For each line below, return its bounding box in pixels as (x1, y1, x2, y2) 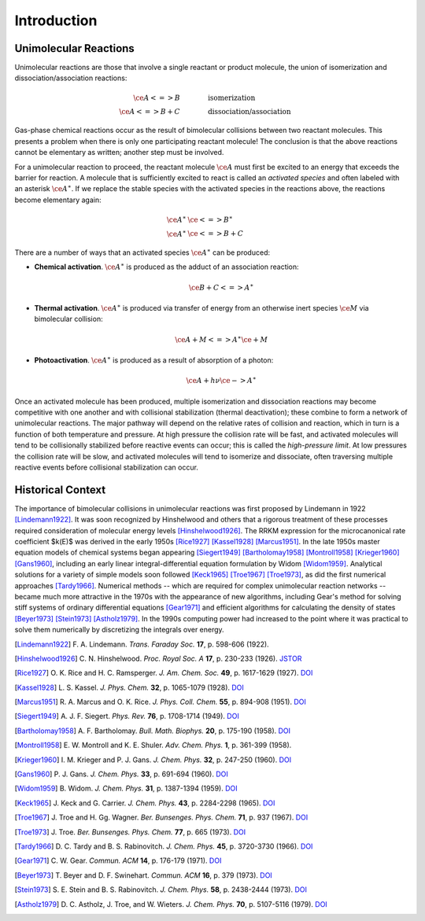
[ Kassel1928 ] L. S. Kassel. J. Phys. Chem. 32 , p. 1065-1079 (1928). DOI (14, 683, 244, 692)
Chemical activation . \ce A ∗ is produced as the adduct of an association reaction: (34, 261, 299, 271)
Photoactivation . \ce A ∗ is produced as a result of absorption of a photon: (34, 355, 274, 365)
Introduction (14, 12, 98, 29)
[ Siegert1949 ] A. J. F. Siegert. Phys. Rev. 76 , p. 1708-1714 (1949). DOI (14, 712, 239, 721)
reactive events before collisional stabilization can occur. (14, 462, 198, 472)
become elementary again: (14, 195, 102, 204)
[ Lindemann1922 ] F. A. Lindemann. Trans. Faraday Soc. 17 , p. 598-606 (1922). (14, 639, 269, 649)
